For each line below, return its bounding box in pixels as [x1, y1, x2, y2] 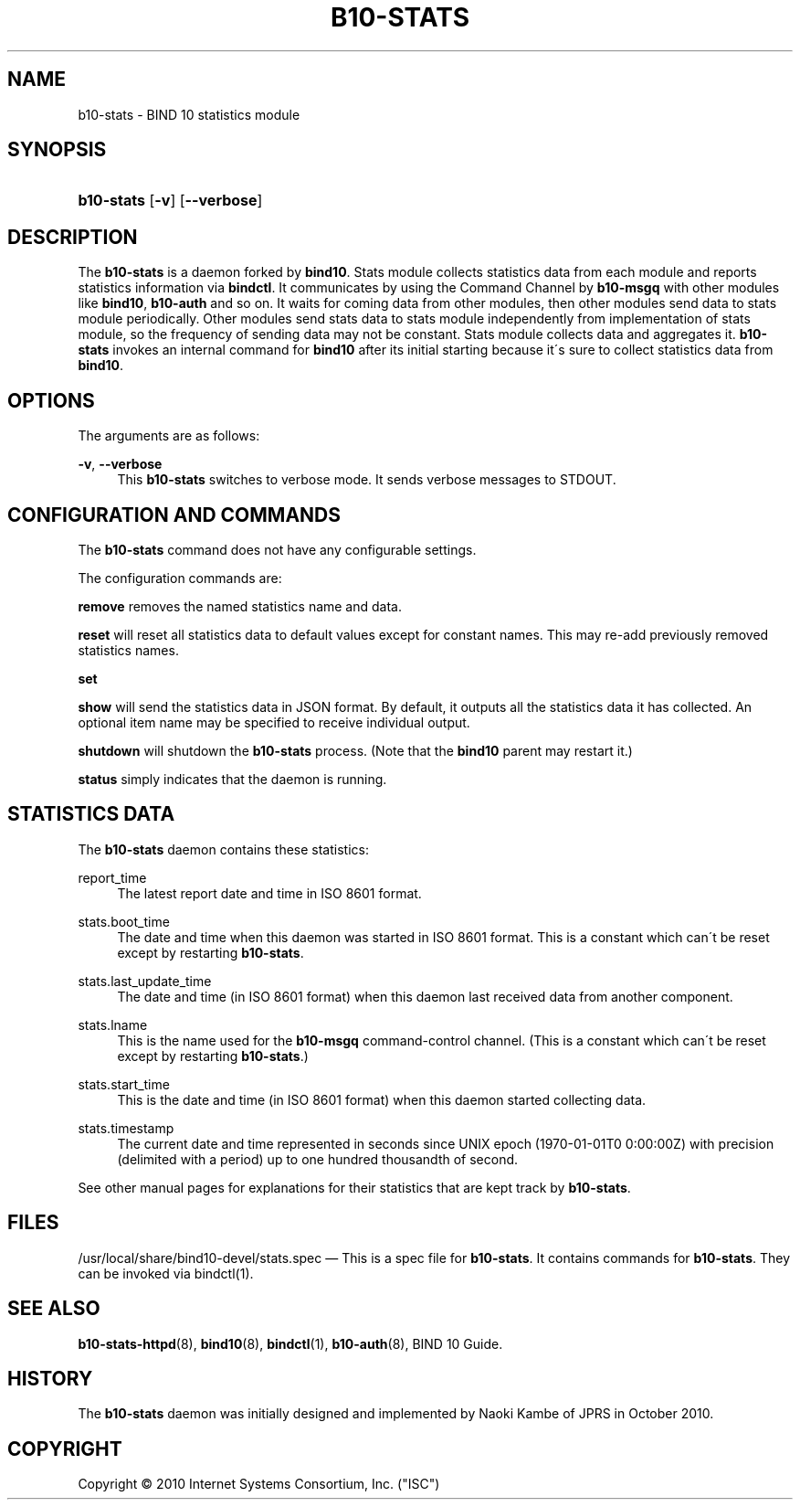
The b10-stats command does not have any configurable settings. [78, 541, 477, 557]
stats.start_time [78, 1076, 170, 1092]
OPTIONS [7, 388, 95, 412]
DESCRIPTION [7, 225, 138, 249]
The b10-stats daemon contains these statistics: [78, 841, 369, 857]
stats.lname [78, 1016, 148, 1033]
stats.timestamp [78, 1120, 174, 1136]
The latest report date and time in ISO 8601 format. [117, 885, 422, 901]
